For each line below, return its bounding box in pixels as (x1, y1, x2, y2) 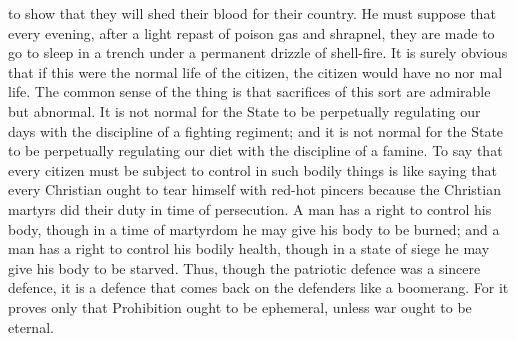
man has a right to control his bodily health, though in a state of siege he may (8, 238, 490, 259)
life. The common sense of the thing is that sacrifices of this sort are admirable (8, 81, 491, 102)
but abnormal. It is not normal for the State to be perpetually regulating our (8, 100, 481, 121)
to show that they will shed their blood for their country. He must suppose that (8, 3, 496, 23)
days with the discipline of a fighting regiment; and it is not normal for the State (8, 120, 504, 141)
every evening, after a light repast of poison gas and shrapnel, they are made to (8, 22, 495, 43)
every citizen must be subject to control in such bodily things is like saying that (8, 159, 497, 180)
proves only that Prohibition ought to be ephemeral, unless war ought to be (8, 296, 472, 317)
